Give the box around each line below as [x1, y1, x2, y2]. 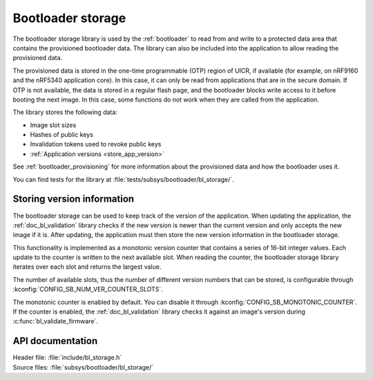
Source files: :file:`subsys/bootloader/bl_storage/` [12, 363, 154, 371]
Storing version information [12, 193, 135, 205]
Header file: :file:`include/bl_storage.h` [12, 353, 122, 362]
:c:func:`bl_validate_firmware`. [12, 317, 98, 325]
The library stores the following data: [12, 108, 117, 117]
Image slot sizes [30, 121, 77, 129]
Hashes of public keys [30, 131, 93, 139]
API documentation [12, 335, 98, 347]
